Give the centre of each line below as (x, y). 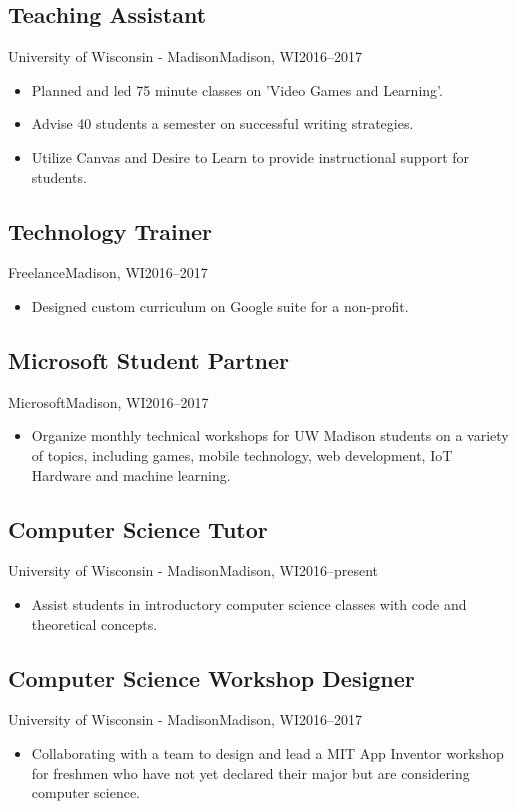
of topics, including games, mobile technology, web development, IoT (242, 454)
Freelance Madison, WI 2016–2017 (108, 272)
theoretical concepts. (94, 623)
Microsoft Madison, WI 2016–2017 (108, 401)
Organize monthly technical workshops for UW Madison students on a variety (270, 435)
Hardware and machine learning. (131, 474)
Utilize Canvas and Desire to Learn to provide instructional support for (250, 156)
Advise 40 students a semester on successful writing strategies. (222, 123)
